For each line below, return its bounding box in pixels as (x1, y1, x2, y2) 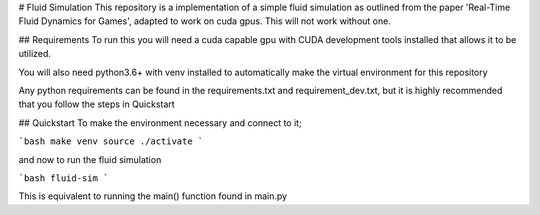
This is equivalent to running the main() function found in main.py (18, 190, 288, 202)
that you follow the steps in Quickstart (18, 98, 175, 110)
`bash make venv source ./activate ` (18, 136, 204, 147)
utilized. (18, 48, 52, 60)
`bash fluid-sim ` (18, 172, 109, 184)
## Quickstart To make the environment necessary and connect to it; (18, 116, 302, 129)
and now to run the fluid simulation (18, 153, 162, 165)
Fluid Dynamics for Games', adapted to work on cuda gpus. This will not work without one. (18, 15, 392, 27)
